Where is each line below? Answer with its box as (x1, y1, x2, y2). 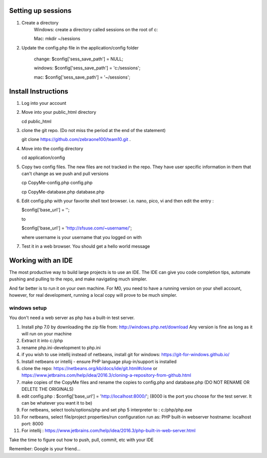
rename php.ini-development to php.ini (21, 344, 101, 351)
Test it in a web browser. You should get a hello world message (21, 243, 150, 249)
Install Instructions (9, 87, 69, 95)
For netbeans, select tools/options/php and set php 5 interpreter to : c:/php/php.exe (21, 407, 192, 413)
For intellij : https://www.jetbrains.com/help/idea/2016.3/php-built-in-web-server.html (21, 428, 196, 434)
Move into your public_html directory (21, 109, 96, 115)
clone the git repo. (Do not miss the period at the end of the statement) (21, 127, 166, 133)
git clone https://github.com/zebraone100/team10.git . (21, 137, 131, 142)
